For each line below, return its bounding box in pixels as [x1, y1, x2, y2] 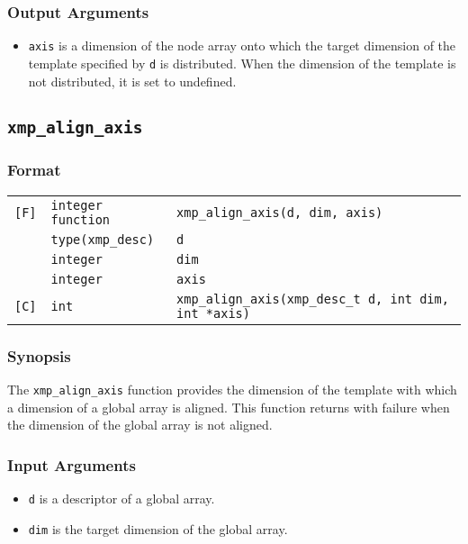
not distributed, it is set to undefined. [28, 71, 237, 90]
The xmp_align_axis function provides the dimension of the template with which [7, 379, 457, 398]
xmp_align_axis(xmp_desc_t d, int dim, [176, 291, 449, 306]
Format [7, 159, 61, 181]
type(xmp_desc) [50, 231, 155, 247]
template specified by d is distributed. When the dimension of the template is [28, 53, 456, 72]
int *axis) [176, 305, 250, 321]
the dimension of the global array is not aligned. [7, 415, 273, 434]
